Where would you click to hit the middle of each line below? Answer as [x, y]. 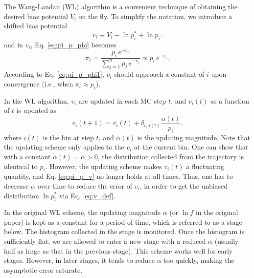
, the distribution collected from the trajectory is [171, 156]
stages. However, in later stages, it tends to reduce [80, 260]
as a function [230, 100]
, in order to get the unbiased [184, 185]
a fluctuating [205, 166]
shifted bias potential [35, 26]
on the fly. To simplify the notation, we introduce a [155, 16]
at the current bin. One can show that [191, 147]
